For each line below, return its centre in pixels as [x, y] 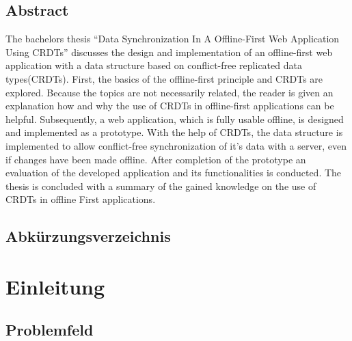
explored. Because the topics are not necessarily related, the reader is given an [170, 92]
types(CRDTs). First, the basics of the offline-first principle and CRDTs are [164, 78]
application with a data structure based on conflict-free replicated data [154, 65]
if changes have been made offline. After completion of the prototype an [156, 159]
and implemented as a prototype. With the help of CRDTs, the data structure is [174, 132]
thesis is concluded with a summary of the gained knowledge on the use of [161, 186]
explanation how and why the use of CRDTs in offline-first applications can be [170, 106]
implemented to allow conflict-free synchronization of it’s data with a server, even [176, 145]
